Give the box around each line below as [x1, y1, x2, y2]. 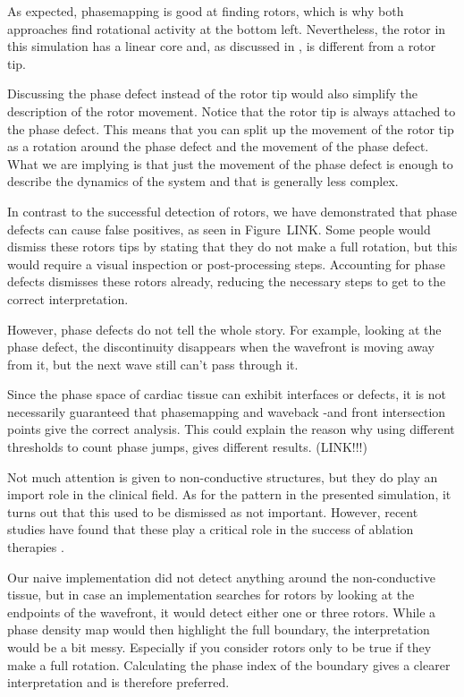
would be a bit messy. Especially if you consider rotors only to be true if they [7, 638, 432, 656]
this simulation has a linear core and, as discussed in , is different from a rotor [7, 37, 436, 55]
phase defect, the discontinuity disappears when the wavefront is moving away [7, 337, 435, 356]
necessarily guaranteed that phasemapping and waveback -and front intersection [7, 402, 446, 421]
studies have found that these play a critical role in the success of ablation [7, 520, 414, 539]
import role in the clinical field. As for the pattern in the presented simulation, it [7, 485, 451, 504]
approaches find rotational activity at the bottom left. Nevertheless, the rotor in [7, 19, 446, 38]
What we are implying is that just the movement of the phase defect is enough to [7, 154, 453, 173]
